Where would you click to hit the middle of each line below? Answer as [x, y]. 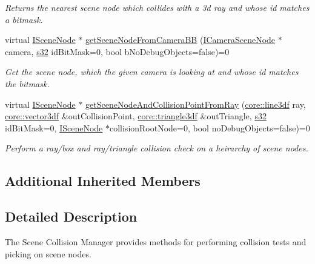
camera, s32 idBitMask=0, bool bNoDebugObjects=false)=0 [117, 51]
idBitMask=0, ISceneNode [54, 127]
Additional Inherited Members [103, 181]
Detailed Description [71, 216]
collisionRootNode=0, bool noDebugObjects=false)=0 [210, 127]
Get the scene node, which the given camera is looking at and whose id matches [152, 72]
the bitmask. [27, 83]
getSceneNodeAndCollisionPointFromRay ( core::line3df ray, [196, 104]
